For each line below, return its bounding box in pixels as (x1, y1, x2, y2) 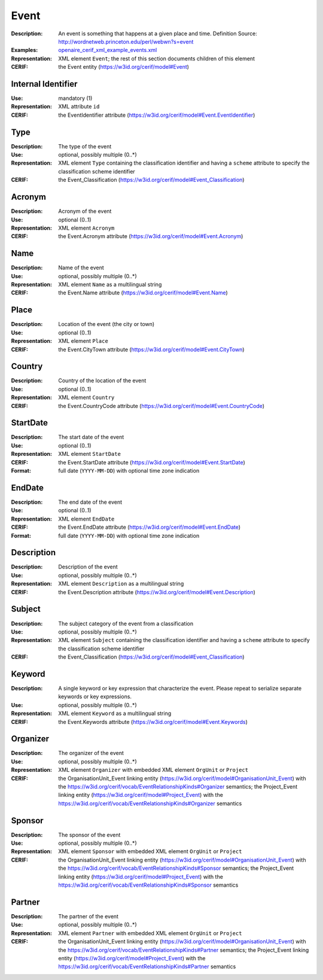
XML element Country (58, 394, 115, 401)
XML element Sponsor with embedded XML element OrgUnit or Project (58, 848, 242, 855)
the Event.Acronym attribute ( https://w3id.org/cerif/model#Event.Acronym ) (58, 233, 243, 240)
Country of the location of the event (58, 377, 147, 384)
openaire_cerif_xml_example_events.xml (58, 47, 157, 54)
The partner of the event (58, 912, 119, 920)
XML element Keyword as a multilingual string (58, 710, 172, 717)
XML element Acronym (58, 224, 115, 232)
